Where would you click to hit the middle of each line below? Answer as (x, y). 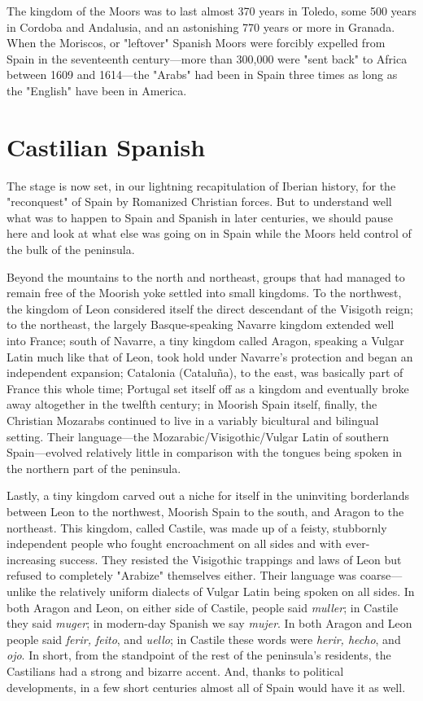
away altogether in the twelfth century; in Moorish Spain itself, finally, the (192, 404)
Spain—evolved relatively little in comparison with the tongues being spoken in (205, 452)
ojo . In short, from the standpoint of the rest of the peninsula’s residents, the (199, 655)
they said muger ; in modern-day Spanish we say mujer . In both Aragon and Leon (209, 623)
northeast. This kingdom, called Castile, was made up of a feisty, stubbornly (197, 527)
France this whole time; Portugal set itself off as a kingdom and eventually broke (208, 388)
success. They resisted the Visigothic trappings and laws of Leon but (231, 559)
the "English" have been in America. (97, 90)
